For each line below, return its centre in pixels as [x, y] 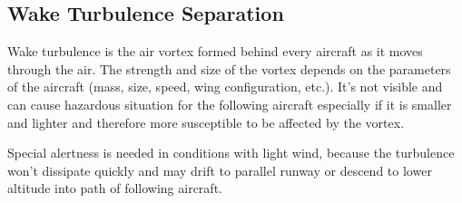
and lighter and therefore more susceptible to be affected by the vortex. [206, 122]
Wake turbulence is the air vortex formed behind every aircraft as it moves [215, 51]
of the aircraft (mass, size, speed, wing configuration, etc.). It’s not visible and [225, 87]
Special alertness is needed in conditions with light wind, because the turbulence [231, 153]
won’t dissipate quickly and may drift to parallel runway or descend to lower [220, 170]
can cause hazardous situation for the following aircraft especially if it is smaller [230, 104]
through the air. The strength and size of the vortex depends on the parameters [229, 68]
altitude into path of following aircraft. [115, 188]
